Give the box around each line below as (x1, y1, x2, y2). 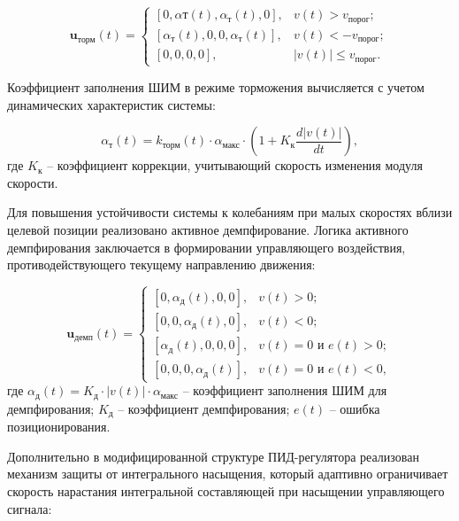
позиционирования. (7, 417, 111, 436)
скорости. (7, 173, 58, 191)
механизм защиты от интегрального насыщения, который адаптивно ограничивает (7, 464, 448, 483)
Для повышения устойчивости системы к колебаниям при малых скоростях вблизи (7, 203, 453, 222)
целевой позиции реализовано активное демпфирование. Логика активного (7, 220, 409, 238)
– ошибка (329, 399, 380, 417)
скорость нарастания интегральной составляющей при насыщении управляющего (7, 482, 445, 501)
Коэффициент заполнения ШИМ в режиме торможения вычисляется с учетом (7, 77, 425, 96)
